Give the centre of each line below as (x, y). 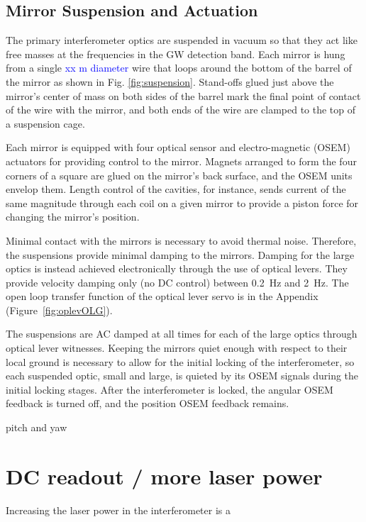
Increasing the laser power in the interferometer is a (118, 510)
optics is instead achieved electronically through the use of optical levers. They (177, 268)
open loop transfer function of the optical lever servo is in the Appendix (162, 296)
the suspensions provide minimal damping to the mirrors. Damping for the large (180, 254)
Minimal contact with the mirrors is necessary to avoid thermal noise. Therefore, (181, 240)
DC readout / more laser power (164, 476)
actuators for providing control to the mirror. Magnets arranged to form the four (181, 161)
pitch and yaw (37, 427)
